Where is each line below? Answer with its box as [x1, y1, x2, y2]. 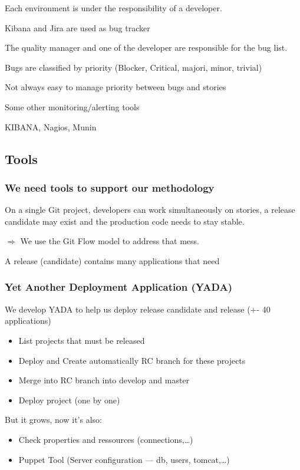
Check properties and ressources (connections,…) [18, 433, 193, 445]
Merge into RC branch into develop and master [18, 374, 190, 386]
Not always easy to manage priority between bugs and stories [5, 81, 226, 93]
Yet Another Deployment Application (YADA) [5, 280, 232, 294]
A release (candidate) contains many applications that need [5, 254, 220, 267]
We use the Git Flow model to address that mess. [20, 235, 200, 247]
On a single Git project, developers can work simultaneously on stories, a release [5, 203, 295, 216]
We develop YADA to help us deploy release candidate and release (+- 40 [5, 303, 271, 315]
